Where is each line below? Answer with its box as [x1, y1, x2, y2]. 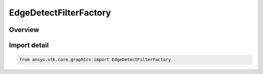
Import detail [9, 41, 49, 49]
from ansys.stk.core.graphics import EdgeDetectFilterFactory [19, 57, 171, 62]
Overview [9, 26, 39, 34]
